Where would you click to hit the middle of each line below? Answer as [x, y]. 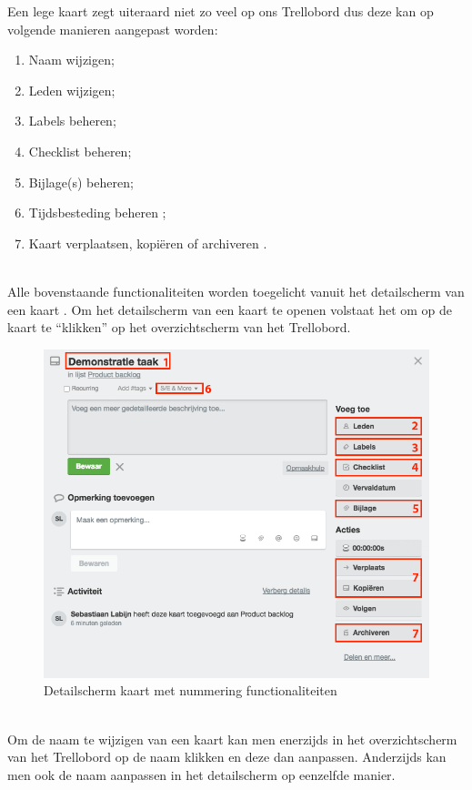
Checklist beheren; [80, 151]
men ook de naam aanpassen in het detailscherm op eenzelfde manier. [201, 774]
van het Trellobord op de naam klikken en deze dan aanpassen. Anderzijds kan [227, 757]
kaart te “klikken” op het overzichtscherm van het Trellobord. [179, 327]
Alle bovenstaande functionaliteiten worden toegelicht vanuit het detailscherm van [236, 291]
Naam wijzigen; [71, 60]
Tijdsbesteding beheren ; [97, 213]
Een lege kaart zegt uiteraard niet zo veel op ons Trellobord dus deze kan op [221, 11]
